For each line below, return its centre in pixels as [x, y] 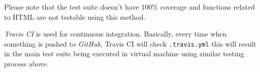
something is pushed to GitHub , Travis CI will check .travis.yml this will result [130, 43]
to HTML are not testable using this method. [75, 16]
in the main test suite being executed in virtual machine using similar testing [124, 53]
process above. [26, 64]
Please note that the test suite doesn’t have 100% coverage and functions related [129, 7]
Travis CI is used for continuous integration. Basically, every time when [116, 34]
